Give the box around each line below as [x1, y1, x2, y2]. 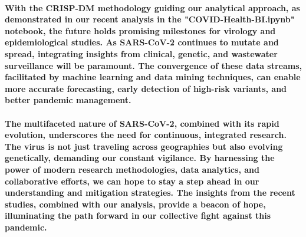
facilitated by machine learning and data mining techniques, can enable [5, 71, 301, 83]
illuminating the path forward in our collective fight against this [5, 209, 271, 222]
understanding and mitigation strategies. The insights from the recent [5, 186, 295, 199]
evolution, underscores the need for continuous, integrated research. [5, 129, 287, 141]
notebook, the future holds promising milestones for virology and [5, 24, 276, 37]
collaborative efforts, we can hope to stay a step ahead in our [5, 175, 259, 187]
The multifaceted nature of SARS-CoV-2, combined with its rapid [5, 117, 279, 129]
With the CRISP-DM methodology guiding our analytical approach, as [5, 1, 300, 14]
